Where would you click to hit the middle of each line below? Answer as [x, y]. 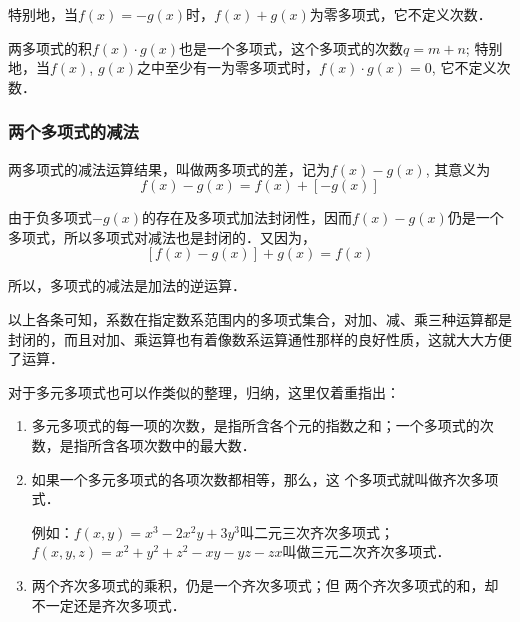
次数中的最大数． [199, 444]
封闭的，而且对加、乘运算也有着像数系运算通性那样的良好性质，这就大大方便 [260, 338]
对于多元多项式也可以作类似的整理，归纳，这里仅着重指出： [204, 391]
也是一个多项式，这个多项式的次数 [291, 47]
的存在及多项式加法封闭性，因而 [247, 217]
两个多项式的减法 [73, 131]
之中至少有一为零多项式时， [228, 67]
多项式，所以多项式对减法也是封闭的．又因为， [162, 236]
